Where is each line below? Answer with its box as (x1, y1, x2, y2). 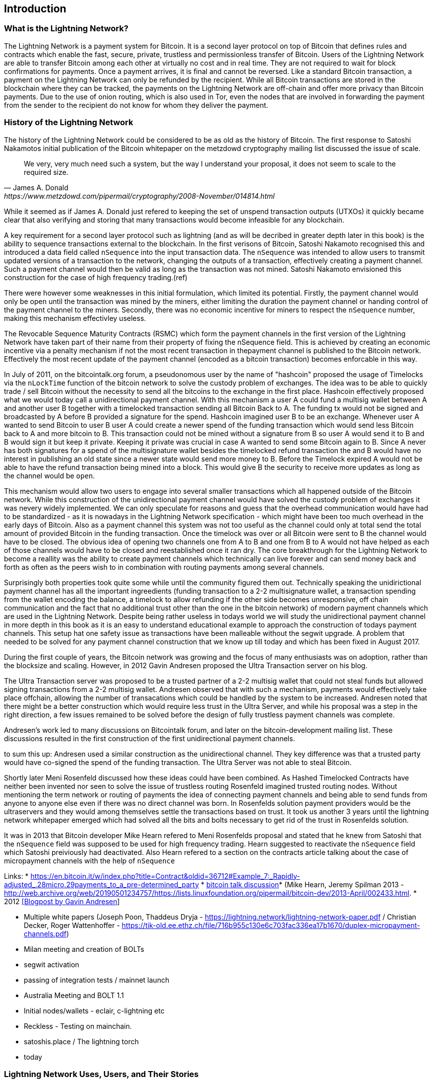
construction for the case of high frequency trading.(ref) (4, 273, 187, 282)
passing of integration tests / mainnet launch (24, 975, 170, 984)
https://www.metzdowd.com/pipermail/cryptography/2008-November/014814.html (4, 191, 275, 200)
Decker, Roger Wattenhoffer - (24, 921, 120, 929)
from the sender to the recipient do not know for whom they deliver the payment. (4, 100, 268, 109)
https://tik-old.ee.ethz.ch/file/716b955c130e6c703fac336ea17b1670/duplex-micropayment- (122, 921, 420, 929)
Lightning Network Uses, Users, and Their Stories (4, 1069, 199, 1079)
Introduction (4, 2, 66, 15)
